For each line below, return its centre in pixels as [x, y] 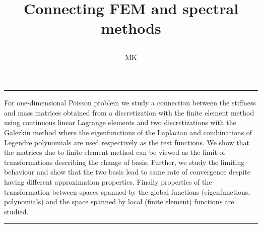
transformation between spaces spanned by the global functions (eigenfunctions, [127, 191]
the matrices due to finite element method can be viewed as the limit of [115, 152]
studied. [16, 211]
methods [131, 28]
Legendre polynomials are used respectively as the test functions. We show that [127, 142]
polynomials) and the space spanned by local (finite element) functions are [119, 202]
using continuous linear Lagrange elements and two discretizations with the [120, 122]
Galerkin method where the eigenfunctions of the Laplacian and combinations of [128, 132]
